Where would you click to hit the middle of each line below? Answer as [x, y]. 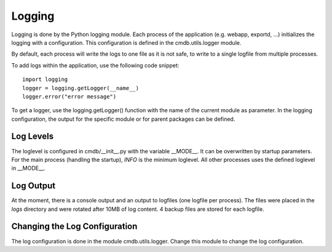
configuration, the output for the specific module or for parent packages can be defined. [123, 119]
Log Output [33, 186]
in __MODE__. [28, 168]
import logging [45, 79]
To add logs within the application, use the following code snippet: [95, 65]
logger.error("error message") [69, 96]
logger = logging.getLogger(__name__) [81, 88]
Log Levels [33, 136]
